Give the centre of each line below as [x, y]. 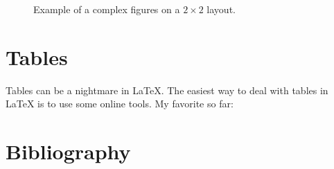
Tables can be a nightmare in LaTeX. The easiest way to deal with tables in [167, 90]
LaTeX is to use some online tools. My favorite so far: [120, 104]
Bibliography [68, 151]
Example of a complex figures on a [107, 9]
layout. [221, 9]
